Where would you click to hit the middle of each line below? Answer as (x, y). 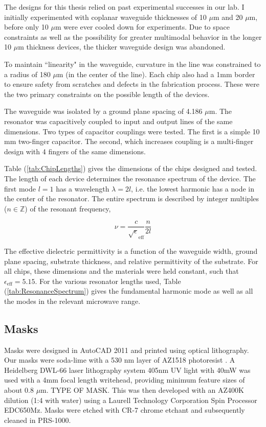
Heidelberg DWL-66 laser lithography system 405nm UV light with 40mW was (127, 370)
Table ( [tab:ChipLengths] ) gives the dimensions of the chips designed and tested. (131, 168)
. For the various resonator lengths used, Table (108, 281)
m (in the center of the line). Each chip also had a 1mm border (156, 74)
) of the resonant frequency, (68, 208)
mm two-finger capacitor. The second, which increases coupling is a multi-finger (129, 141)
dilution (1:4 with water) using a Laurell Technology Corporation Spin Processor (131, 400)
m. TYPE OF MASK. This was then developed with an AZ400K (142, 390)
